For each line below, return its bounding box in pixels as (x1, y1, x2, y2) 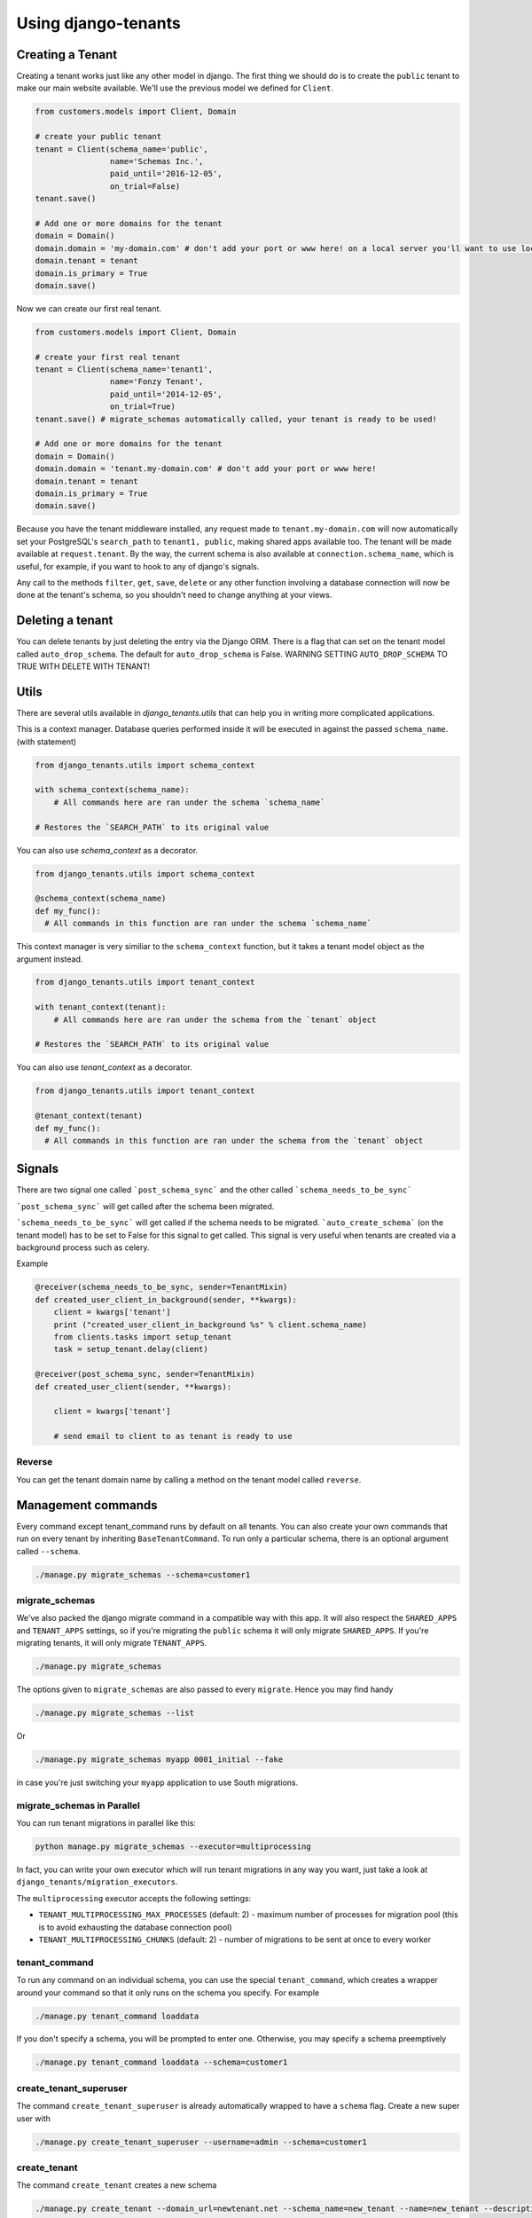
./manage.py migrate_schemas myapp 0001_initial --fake (35, 1754, 284, 1765)
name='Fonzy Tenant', (109, 377, 204, 387)
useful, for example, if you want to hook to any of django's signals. (16, 561, 260, 571)
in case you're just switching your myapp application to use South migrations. (16, 1777, 299, 1788)
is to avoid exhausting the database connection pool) (38, 1922, 232, 1932)
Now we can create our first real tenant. (16, 303, 162, 314)
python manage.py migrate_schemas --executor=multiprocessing (35, 1842, 311, 1852)
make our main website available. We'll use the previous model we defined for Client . (16, 83, 334, 93)
